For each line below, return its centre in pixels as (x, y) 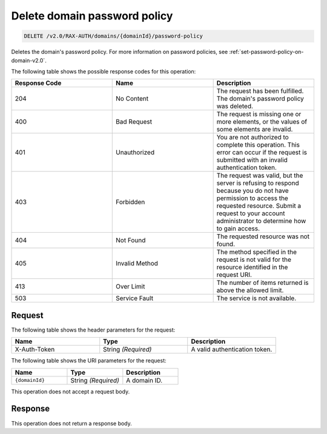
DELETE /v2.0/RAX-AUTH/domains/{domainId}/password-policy (113, 36)
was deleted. (235, 106)
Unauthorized (135, 153)
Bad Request (134, 122)
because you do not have (253, 191)
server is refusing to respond (258, 183)
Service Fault (135, 298)
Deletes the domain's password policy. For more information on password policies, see (120, 52)
